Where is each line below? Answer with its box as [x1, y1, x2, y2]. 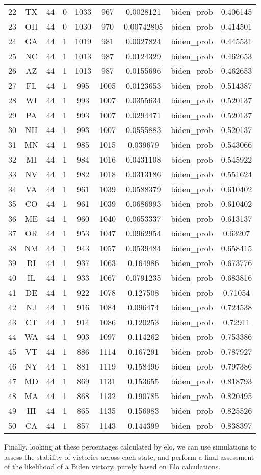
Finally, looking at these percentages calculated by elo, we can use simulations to [4, 441, 257, 452]
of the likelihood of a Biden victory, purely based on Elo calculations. [4, 461, 221, 472]
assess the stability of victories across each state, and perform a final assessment [4, 451, 254, 462]
